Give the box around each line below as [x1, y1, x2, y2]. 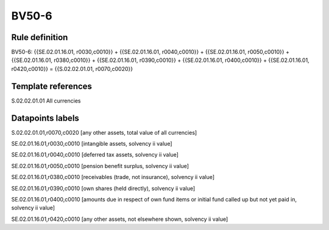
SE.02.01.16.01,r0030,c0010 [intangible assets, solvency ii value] [11, 140, 172, 147]
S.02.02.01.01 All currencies [11, 97, 81, 104]
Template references [11, 81, 93, 91]
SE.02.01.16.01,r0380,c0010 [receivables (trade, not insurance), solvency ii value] [11, 174, 215, 181]
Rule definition [11, 32, 68, 42]
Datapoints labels [11, 113, 79, 123]
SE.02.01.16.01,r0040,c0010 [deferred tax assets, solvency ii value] [11, 151, 179, 158]
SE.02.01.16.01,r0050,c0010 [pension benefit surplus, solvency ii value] [11, 162, 189, 169]
